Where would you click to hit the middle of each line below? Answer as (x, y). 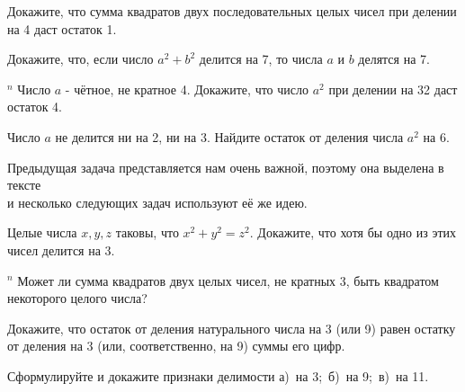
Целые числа (42, 232)
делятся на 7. (394, 59)
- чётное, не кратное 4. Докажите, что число (187, 89)
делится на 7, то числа (261, 59)
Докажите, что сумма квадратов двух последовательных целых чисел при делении (232, 11)
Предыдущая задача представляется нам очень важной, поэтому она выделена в (226, 167)
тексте (24, 185)
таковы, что (147, 232)
